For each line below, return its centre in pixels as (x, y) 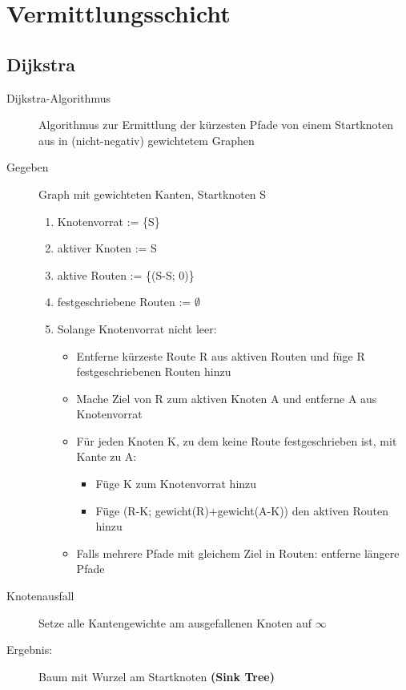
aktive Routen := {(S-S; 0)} (126, 274)
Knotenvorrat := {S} (109, 221)
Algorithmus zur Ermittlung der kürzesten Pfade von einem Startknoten (216, 125)
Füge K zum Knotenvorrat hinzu (176, 484)
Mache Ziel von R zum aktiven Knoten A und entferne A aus (227, 398)
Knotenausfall (40, 596)
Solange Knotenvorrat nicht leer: (137, 328)
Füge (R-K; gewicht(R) (152, 510)
